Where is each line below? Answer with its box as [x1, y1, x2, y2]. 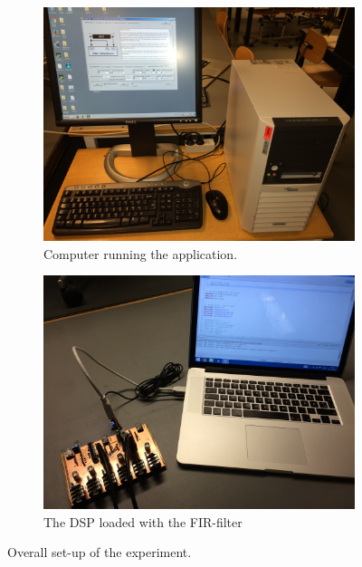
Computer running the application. [43, 244, 238, 263]
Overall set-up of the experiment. [7, 543, 192, 562]
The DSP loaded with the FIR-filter [43, 512, 243, 531]
